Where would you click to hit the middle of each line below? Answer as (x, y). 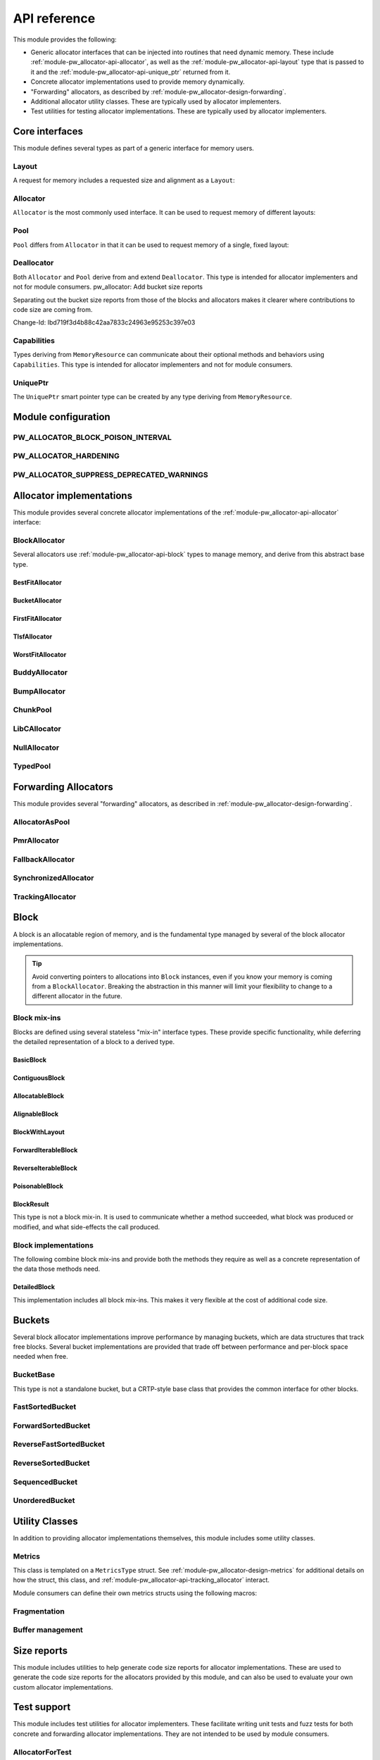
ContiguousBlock (39, 1078)
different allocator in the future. (77, 996)
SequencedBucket (45, 1482)
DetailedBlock (34, 1287)
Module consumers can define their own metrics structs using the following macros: (135, 1593)
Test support (42, 1707)
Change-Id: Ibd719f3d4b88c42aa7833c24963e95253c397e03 (104, 322)
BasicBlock (30, 1060)
